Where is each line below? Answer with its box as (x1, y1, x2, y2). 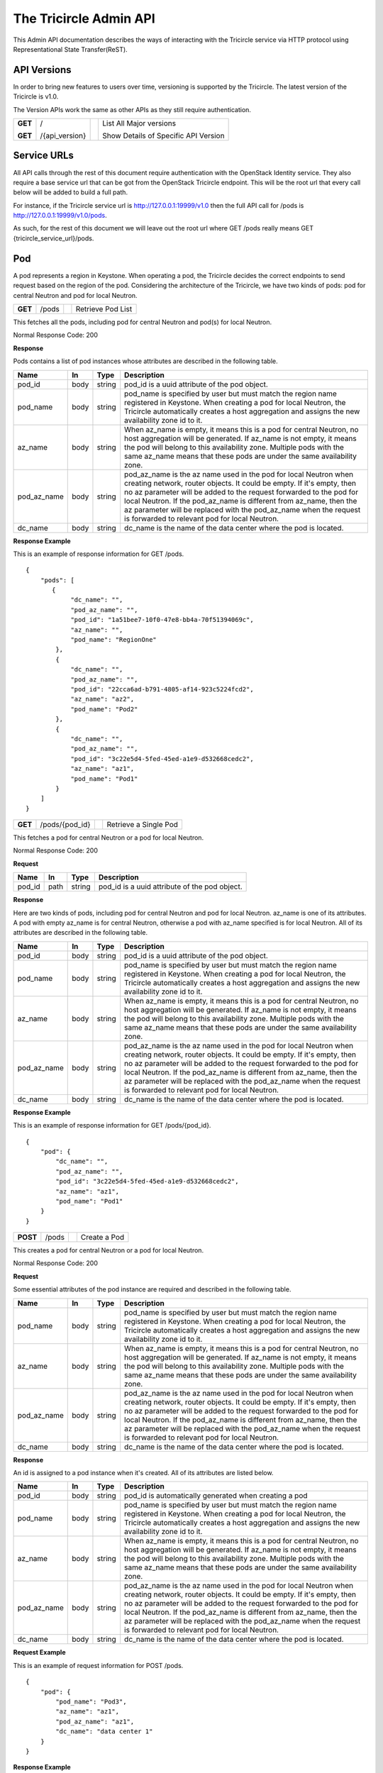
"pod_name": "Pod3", (55, 1698, 127, 1706)
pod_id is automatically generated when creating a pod (124, 1491, 308, 1501)
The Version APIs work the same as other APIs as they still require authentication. (13, 105, 252, 113)
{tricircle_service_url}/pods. (13, 234, 94, 243)
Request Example (13, 1648, 66, 1657)
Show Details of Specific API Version (102, 131, 225, 141)
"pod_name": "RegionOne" (70, 635, 157, 644)
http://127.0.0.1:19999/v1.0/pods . (13, 211, 107, 220)
